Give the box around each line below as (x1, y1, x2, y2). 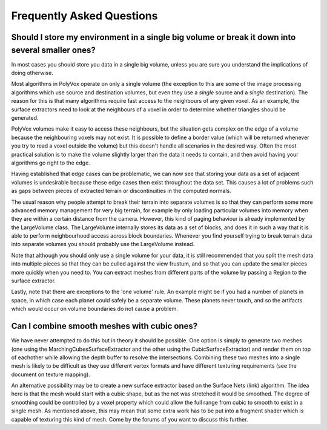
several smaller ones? (11, 45, 96, 55)
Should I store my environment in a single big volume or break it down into (11, 32, 296, 42)
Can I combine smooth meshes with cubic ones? (11, 321, 198, 331)
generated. (11, 114, 39, 121)
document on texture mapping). (11, 371, 90, 378)
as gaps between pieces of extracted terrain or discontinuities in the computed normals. (11, 187, 231, 195)
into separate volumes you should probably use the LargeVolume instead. (11, 241, 195, 248)
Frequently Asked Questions (11, 9, 158, 22)
